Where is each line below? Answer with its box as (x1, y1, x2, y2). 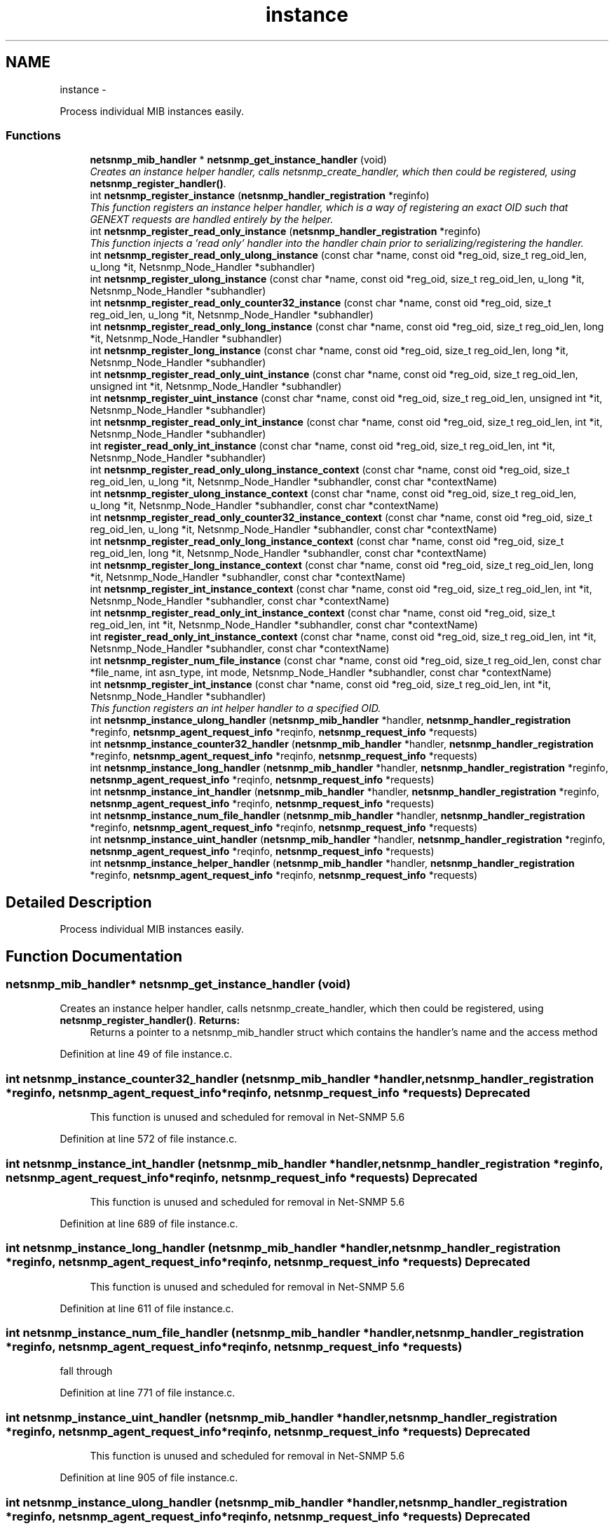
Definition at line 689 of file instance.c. (60, 1217, 238, 1230)
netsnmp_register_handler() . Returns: (60, 1014, 240, 1027)
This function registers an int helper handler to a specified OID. (90, 702, 381, 715)
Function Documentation (6, 947, 182, 965)
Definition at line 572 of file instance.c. (60, 1133, 238, 1145)
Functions (6, 128, 61, 142)
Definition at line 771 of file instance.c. (60, 1387, 236, 1399)
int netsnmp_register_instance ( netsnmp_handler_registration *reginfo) (90, 189, 430, 202)
